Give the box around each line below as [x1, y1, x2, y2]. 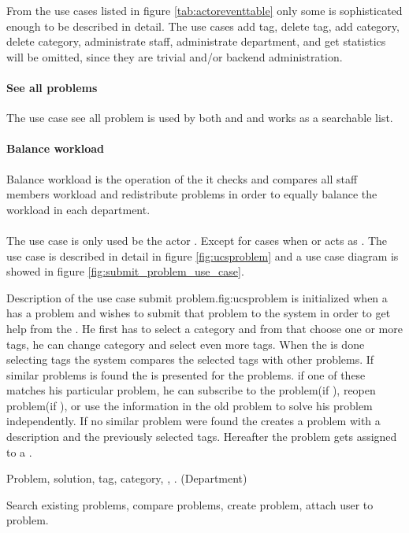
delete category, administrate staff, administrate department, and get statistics [6, 33, 386, 50]
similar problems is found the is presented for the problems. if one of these [6, 366, 366, 383]
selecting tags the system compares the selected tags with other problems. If [6, 351, 374, 368]
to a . [6, 443, 32, 460]
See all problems [6, 79, 98, 95]
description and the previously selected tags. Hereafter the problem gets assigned [6, 428, 397, 445]
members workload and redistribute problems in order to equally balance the [6, 186, 377, 202]
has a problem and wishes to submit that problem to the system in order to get [6, 305, 391, 321]
